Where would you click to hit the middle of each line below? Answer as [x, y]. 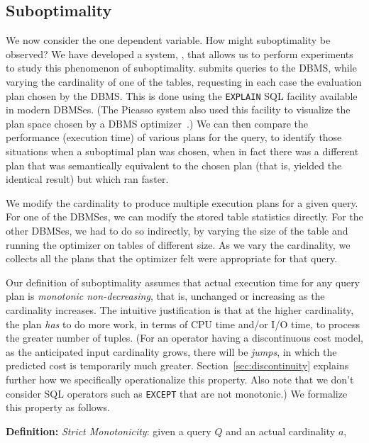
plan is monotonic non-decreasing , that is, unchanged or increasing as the [165, 296]
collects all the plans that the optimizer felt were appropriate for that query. [172, 258]
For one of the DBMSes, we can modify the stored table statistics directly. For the [184, 217]
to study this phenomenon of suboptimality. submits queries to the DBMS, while [181, 68]
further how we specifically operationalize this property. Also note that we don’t [180, 379]
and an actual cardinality [281, 431]
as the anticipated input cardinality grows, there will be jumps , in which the [171, 351]
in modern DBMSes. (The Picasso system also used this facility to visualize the [178, 110]
